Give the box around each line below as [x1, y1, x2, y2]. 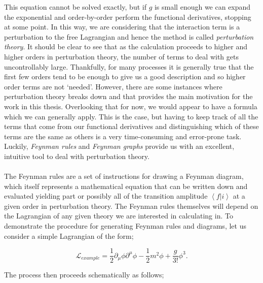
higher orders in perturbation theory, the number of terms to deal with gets [4, 51, 239, 61]
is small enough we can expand [154, 2, 251, 12]
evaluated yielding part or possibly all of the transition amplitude [4, 191, 208, 201]
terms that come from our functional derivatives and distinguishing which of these [4, 121, 259, 132]
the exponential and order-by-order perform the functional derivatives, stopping [4, 11, 251, 22]
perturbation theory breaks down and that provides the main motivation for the [4, 91, 253, 102]
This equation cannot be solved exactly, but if [4, 2, 146, 12]
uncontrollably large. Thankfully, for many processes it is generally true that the [4, 61, 254, 72]
